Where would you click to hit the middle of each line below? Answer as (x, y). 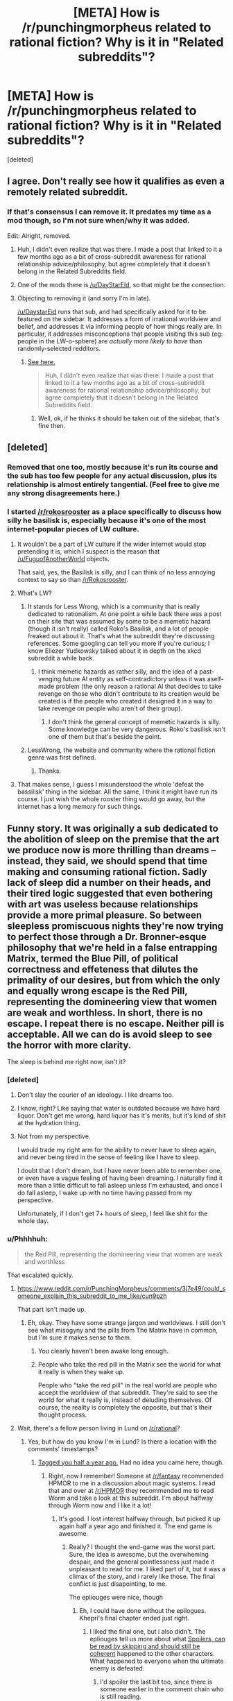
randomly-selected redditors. (59, 348)
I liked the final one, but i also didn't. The (148, 1631)
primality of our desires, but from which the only (114, 980)
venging (50, 679)
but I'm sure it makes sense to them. (79, 1337)
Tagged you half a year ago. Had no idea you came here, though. (131, 1462)
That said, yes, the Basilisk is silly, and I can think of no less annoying (116, 572)
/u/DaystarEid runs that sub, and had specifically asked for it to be (112, 311)
